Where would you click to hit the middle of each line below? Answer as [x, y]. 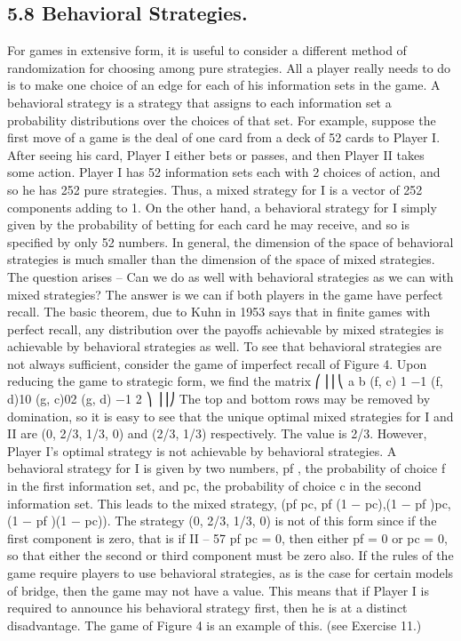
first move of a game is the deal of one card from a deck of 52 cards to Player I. [224, 137]
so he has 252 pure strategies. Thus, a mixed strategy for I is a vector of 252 [215, 189]
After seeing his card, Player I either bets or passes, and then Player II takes [216, 154]
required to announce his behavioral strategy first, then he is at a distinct [207, 608]
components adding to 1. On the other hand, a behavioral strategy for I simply [222, 207]
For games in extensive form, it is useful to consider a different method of [207, 50]
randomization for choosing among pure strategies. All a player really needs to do [229, 67]
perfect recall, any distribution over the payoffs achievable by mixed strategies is [226, 329]
